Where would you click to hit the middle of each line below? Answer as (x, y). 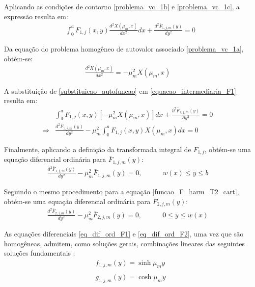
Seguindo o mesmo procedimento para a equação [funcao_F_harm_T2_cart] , (122, 192)
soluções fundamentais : (40, 253)
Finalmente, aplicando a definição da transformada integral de (98, 149)
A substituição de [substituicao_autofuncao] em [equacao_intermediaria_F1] (120, 91)
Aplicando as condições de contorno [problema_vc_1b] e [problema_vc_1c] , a (122, 6)
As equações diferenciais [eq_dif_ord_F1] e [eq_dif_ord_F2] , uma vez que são (124, 234)
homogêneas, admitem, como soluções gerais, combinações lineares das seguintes (124, 243)
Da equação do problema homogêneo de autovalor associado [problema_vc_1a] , (124, 49)
